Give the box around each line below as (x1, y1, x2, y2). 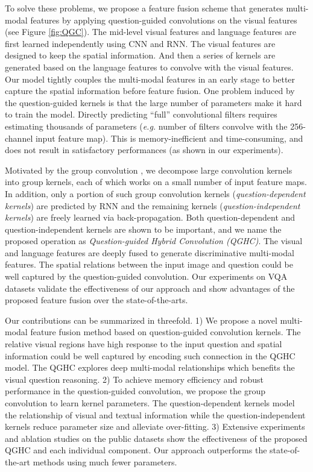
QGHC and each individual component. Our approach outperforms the (5, 444, 267, 456)
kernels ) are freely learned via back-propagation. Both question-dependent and (5, 211, 296, 224)
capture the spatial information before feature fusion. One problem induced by (5, 84, 295, 97)
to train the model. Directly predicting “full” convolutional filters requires (5, 108, 277, 121)
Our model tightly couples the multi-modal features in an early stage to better (5, 72, 296, 85)
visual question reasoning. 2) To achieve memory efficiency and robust (5, 373, 264, 385)
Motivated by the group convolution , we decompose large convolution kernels (5, 163, 292, 176)
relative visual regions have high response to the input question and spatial (5, 338, 282, 350)
